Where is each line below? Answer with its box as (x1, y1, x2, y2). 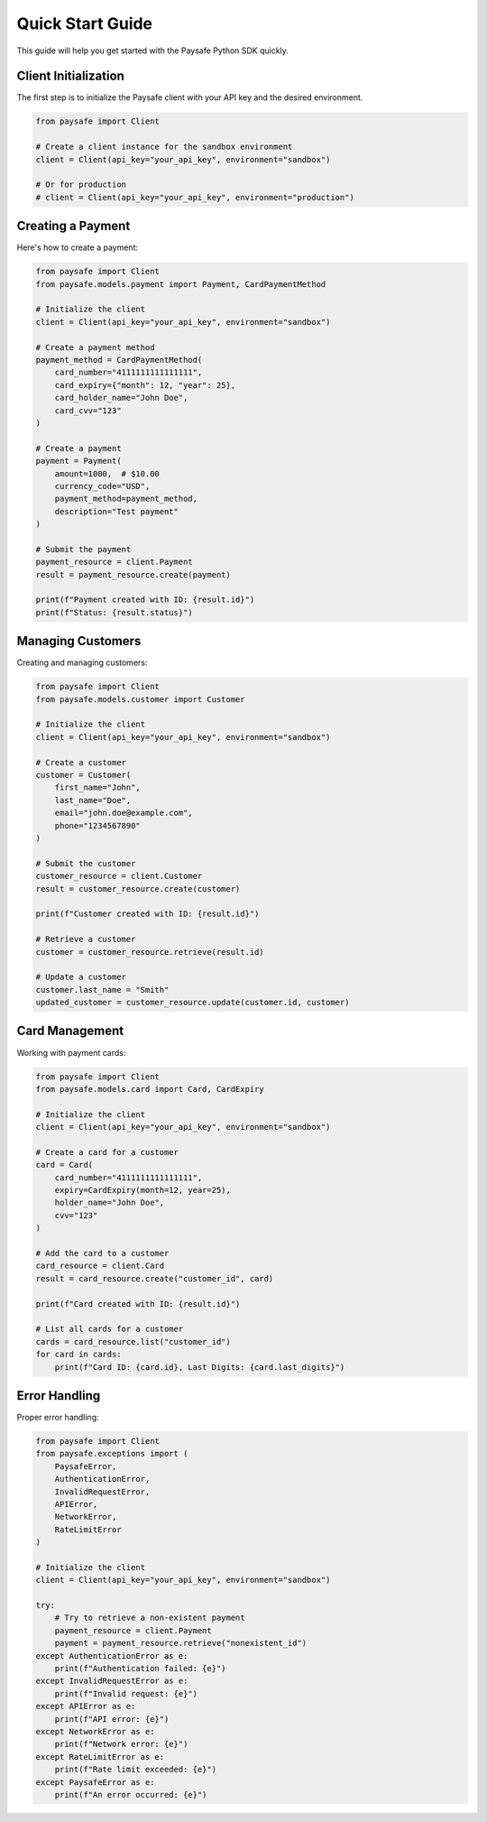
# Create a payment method (35, 342, 155, 352)
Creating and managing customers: (16, 657, 148, 668)
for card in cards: (35, 1349, 122, 1360)
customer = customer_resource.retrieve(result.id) (35, 947, 265, 957)
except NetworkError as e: (35, 1726, 155, 1736)
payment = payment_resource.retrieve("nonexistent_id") (54, 1638, 308, 1649)
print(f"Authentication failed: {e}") (54, 1663, 226, 1674)
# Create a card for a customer (35, 1147, 179, 1157)
